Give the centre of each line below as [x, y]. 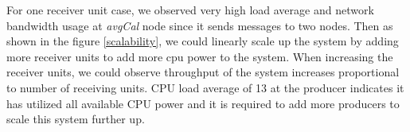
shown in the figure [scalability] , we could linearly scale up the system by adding [203, 41]
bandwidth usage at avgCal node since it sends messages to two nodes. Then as [200, 25]
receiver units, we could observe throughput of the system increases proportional [203, 72]
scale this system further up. [76, 119]
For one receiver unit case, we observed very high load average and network [190, 10]
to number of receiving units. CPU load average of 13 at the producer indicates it [205, 87]
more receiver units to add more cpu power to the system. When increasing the [200, 56]
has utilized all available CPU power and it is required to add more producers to [203, 103]
